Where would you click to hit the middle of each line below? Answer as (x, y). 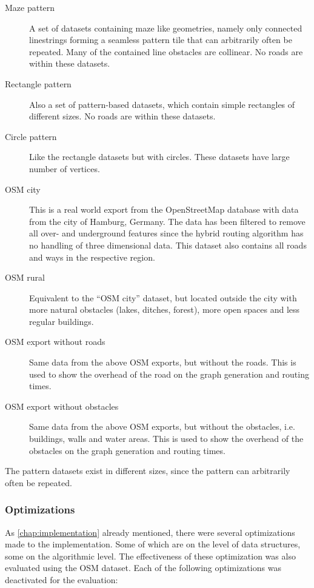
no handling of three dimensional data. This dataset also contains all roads (168, 245)
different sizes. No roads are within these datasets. (122, 116)
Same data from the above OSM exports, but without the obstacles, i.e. (162, 426)
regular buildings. (62, 321)
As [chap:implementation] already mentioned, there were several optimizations (150, 532)
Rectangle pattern (38, 83)
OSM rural (25, 277)
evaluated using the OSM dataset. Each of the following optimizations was (143, 568)
